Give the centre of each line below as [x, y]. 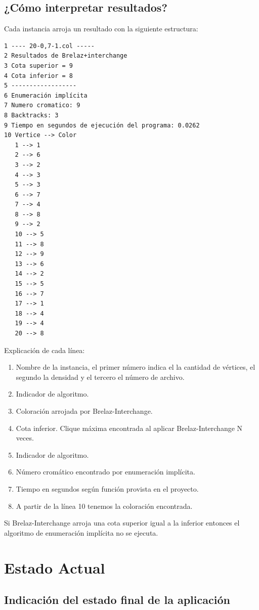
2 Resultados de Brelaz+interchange [66, 56]
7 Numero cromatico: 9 [42, 105]
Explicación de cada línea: [45, 350]
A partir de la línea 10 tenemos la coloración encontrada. [104, 506]
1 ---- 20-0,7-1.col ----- [49, 46]
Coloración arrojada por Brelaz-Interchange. [84, 410]
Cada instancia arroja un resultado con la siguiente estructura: [101, 29]
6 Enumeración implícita [46, 95]
